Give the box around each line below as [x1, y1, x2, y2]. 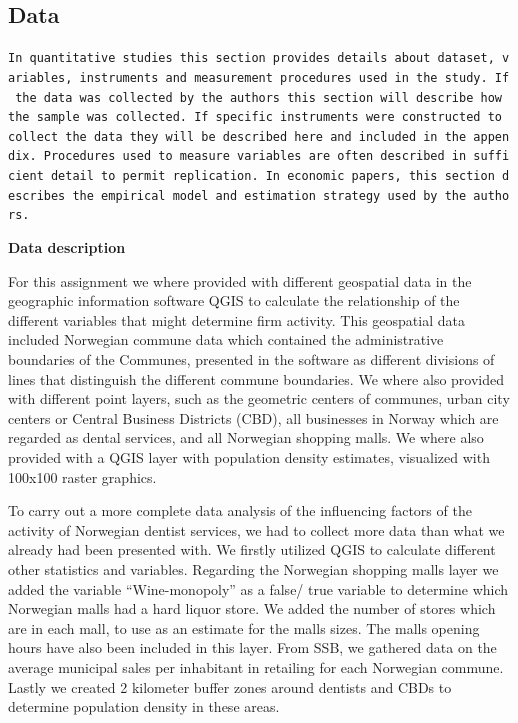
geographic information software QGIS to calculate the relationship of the [8, 290, 460, 311]
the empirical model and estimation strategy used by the [72, 188, 467, 203]
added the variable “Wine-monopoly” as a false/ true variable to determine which [8, 578, 509, 599]
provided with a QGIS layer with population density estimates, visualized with [8, 447, 490, 468]
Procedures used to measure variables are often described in [43, 149, 467, 164]
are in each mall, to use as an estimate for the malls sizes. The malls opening [8, 617, 480, 638]
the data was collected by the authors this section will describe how [15, 90, 502, 105]
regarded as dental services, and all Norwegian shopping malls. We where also [8, 427, 484, 448]
